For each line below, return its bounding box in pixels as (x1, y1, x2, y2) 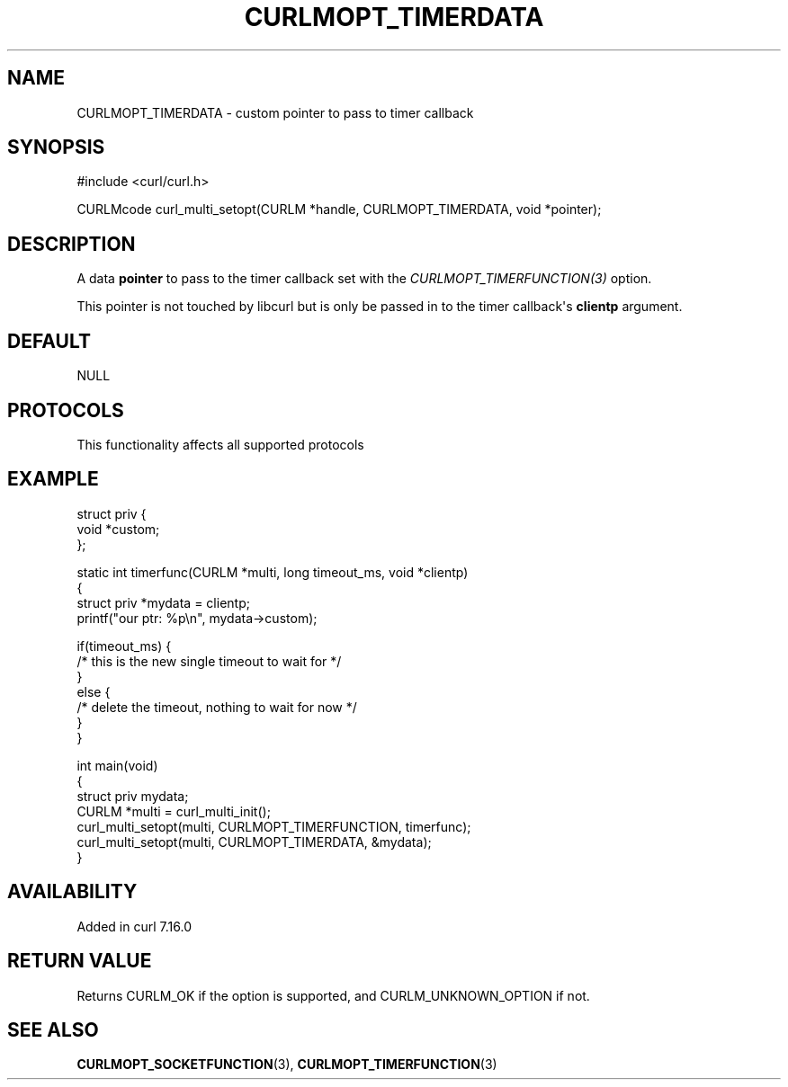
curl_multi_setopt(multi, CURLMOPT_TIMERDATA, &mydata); (76, 833, 432, 850)
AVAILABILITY (7, 880, 138, 904)
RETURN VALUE (7, 949, 152, 973)
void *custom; (76, 521, 160, 537)
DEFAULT (7, 329, 91, 352)
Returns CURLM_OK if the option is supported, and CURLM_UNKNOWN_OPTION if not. (76, 987, 590, 1003)
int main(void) (76, 757, 158, 773)
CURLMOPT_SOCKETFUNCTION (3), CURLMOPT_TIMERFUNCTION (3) (76, 1056, 497, 1073)
